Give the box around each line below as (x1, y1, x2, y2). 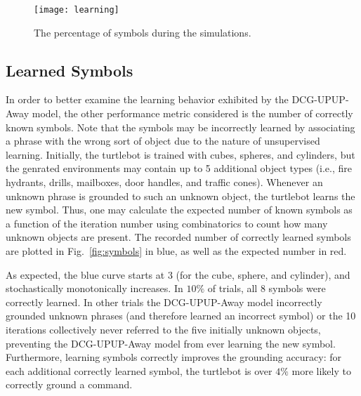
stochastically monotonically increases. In (6, 281, 183, 296)
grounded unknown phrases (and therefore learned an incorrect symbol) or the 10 (6, 308, 356, 323)
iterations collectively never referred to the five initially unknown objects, (6, 322, 321, 336)
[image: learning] (34, 5, 119, 15)
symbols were (268, 281, 326, 296)
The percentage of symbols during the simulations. (34, 25, 251, 39)
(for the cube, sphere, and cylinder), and (176, 267, 350, 282)
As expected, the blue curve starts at (6, 267, 165, 282)
